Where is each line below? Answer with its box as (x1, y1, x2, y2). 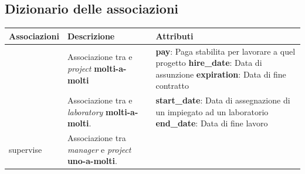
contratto (155, 79, 189, 92)
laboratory (67, 105, 103, 118)
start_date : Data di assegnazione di (155, 94, 290, 106)
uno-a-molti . (67, 155, 117, 167)
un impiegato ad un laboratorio (155, 105, 269, 118)
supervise (9, 143, 42, 155)
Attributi (155, 29, 194, 42)
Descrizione (67, 29, 115, 42)
